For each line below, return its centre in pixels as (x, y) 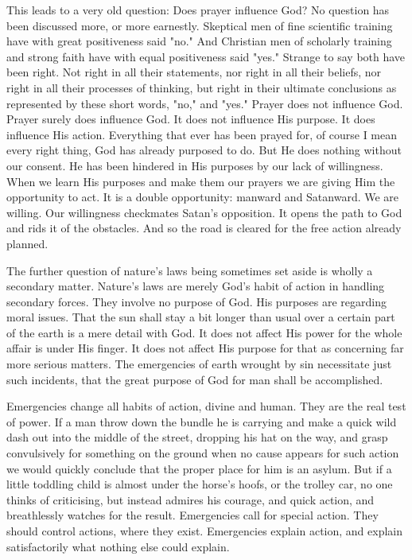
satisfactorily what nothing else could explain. (118, 546)
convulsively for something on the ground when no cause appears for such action (203, 453)
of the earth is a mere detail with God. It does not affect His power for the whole (204, 332)
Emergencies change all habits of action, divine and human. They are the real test (206, 406)
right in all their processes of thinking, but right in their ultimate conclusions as (202, 87)
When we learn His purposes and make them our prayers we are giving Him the (201, 181)
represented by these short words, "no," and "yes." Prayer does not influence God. (205, 103)
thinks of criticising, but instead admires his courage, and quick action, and (190, 499)
